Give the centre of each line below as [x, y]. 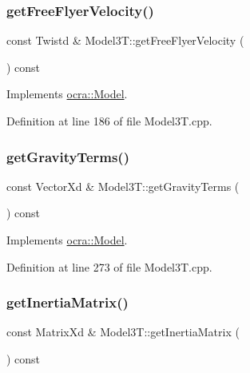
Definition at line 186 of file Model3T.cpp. [109, 121]
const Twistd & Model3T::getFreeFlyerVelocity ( [125, 40]
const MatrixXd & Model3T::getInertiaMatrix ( [123, 332]
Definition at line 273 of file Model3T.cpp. [109, 266]
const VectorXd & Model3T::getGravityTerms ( [123, 186]
